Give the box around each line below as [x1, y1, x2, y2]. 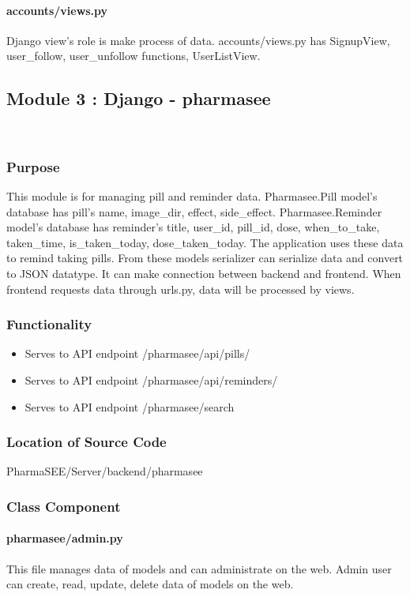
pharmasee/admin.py [6, 530, 123, 546]
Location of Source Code [6, 432, 167, 452]
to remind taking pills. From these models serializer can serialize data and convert [6, 250, 404, 266]
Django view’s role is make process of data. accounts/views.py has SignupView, [6, 32, 390, 48]
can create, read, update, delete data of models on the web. [6, 576, 294, 592]
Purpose [6, 156, 60, 176]
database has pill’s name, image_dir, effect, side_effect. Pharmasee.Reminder [6, 203, 382, 220]
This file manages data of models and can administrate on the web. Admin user [6, 560, 392, 576]
